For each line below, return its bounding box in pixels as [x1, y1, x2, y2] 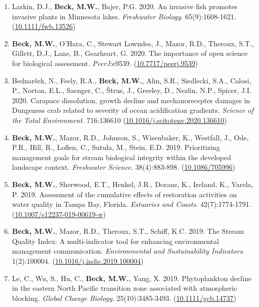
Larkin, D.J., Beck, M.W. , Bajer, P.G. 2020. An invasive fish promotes [12, 1, 238, 11]
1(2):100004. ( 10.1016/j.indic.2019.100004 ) [12, 256, 144, 266]
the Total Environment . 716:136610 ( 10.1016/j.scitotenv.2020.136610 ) [12, 114, 227, 125]
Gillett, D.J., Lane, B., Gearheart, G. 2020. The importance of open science [12, 48, 248, 58]
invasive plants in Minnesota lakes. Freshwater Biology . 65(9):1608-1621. [12, 11, 236, 21]
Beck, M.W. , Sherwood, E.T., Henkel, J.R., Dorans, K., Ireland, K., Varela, [12, 178, 253, 189]
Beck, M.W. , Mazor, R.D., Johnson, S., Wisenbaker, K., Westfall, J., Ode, [12, 132, 249, 142]
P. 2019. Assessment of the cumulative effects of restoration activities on [12, 189, 237, 199]
